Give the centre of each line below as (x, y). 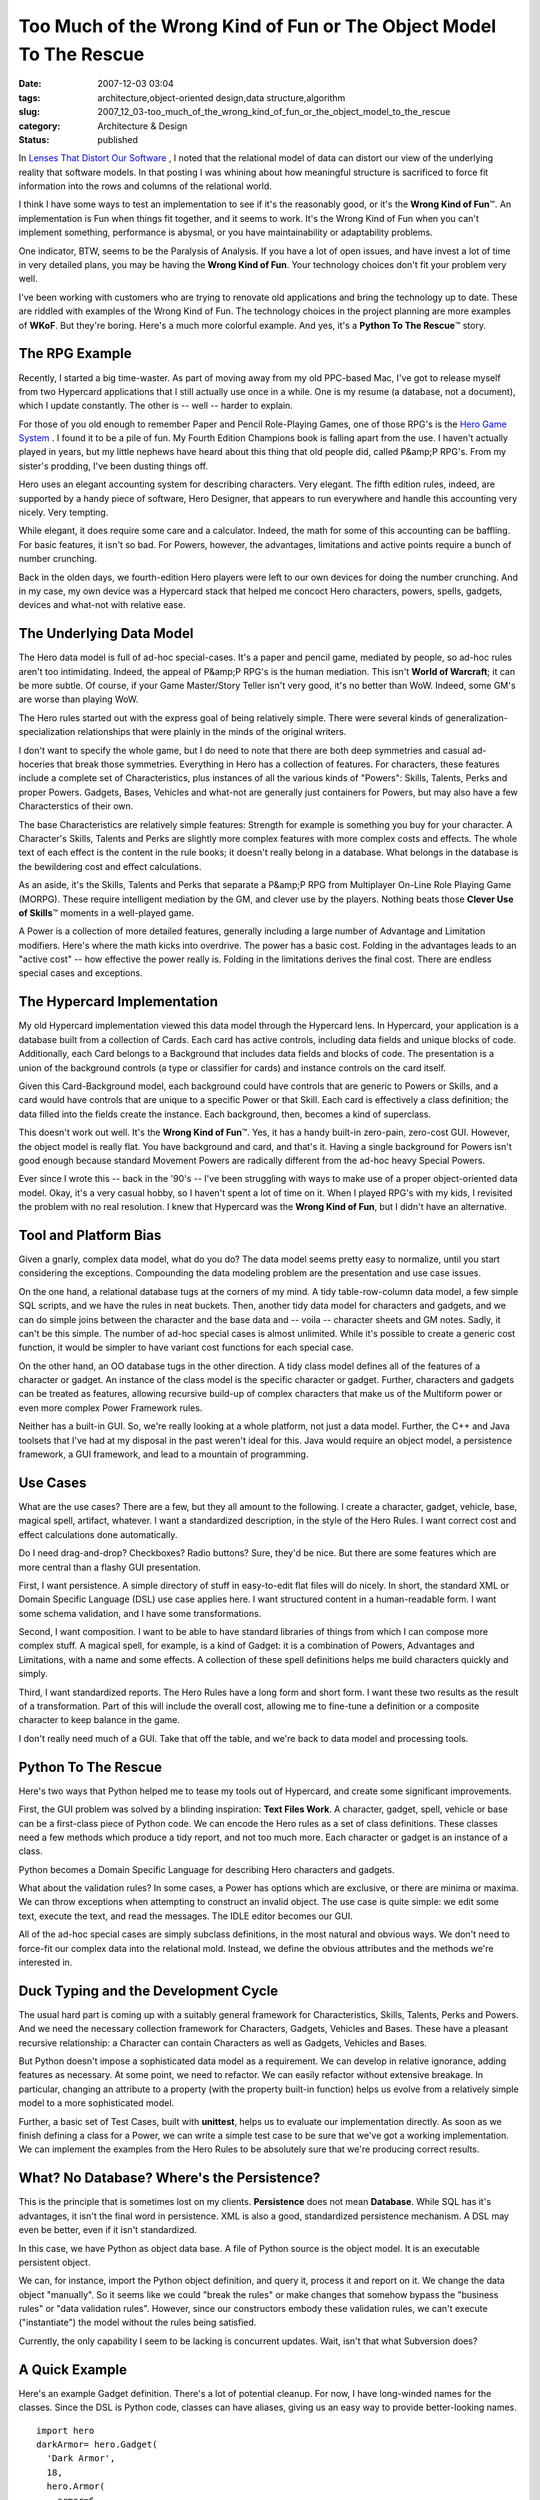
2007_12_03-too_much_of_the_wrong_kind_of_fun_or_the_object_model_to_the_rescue (274, 112)
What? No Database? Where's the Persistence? (169, 2178)
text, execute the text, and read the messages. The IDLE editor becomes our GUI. (186, 1916)
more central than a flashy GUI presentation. (110, 1567)
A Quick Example (72, 2369)
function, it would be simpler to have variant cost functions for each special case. (186, 1347)
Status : (34, 139)
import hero (65, 2430)
